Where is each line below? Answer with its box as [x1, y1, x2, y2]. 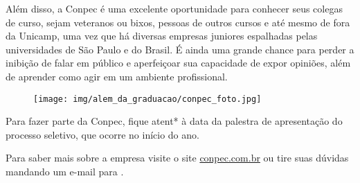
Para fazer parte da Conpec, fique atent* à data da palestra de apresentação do [6, 114, 343, 128]
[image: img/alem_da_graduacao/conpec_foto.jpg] [33, 94, 262, 104]
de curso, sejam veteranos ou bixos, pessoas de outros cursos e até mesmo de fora [6, 15, 350, 29]
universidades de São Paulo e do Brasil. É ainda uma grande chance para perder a [6, 42, 354, 56]
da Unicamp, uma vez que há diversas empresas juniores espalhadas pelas [6, 28, 318, 43]
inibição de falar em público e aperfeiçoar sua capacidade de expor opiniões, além [6, 55, 351, 70]
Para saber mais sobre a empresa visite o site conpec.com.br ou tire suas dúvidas [6, 150, 349, 165]
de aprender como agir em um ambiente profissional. [6, 69, 228, 83]
